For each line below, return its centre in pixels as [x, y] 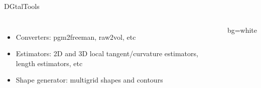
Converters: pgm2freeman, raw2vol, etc [76, 37]
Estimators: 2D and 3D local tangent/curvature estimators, [107, 53]
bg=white [242, 30]
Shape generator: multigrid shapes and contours [89, 80]
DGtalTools [22, 6]
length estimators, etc [49, 63]
